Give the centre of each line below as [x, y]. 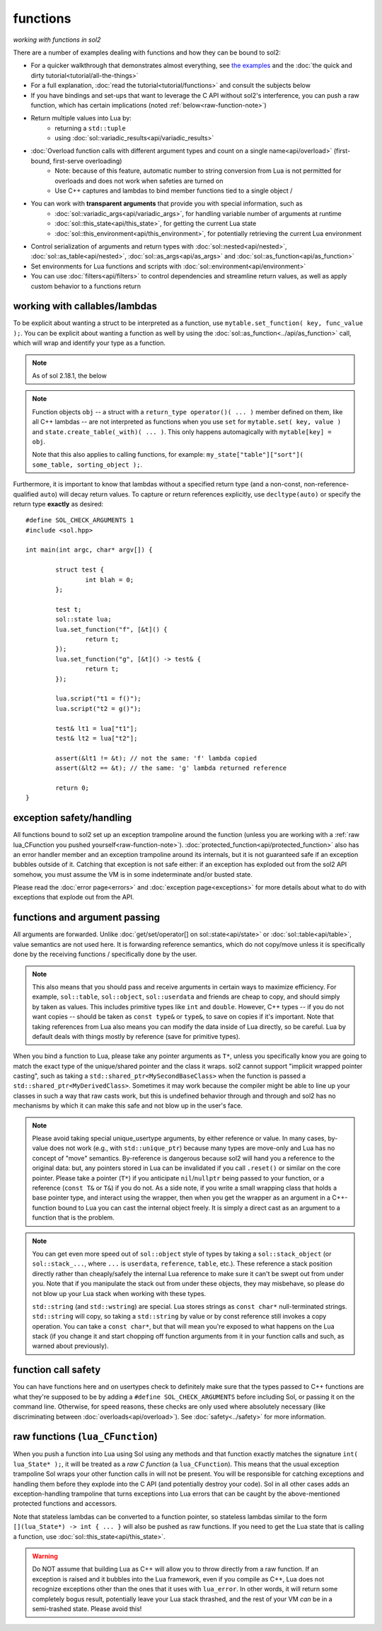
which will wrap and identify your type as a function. [89, 343]
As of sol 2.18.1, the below [70, 376]
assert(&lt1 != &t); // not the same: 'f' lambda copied [156, 758]
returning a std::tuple [91, 128]
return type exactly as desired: [58, 504]
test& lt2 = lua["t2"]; [97, 738]
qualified [26, 494]
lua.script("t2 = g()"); [98, 709]
